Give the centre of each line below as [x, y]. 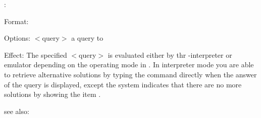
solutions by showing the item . [53, 94]
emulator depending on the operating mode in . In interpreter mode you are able [129, 65]
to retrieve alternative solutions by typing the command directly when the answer [130, 74]
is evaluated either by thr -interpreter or [170, 54]
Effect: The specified [36, 54]
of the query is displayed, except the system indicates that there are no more [123, 84]
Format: [16, 21]
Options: [17, 38]
